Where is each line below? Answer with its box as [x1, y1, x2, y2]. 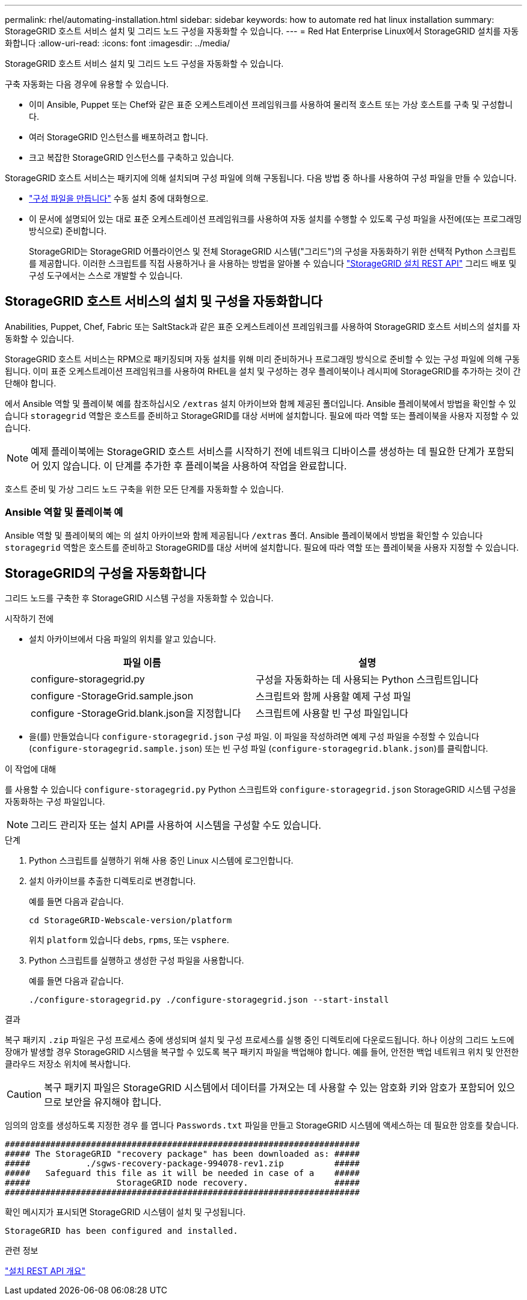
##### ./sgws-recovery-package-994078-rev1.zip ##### [5, 1159, 360, 1169]
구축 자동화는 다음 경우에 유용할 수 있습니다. [5, 79, 169, 89]
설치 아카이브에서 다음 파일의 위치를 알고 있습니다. [29, 634, 217, 645]
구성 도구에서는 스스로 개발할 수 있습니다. [29, 270, 183, 280]
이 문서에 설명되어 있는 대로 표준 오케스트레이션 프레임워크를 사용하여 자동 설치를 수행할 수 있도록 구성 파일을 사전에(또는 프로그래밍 [29, 214, 522, 224]
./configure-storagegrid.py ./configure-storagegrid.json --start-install [29, 995, 389, 1005]
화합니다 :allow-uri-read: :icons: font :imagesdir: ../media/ [5, 38, 230, 48]
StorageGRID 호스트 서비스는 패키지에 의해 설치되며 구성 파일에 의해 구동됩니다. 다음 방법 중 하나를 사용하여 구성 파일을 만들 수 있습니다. [5, 173, 517, 183]
